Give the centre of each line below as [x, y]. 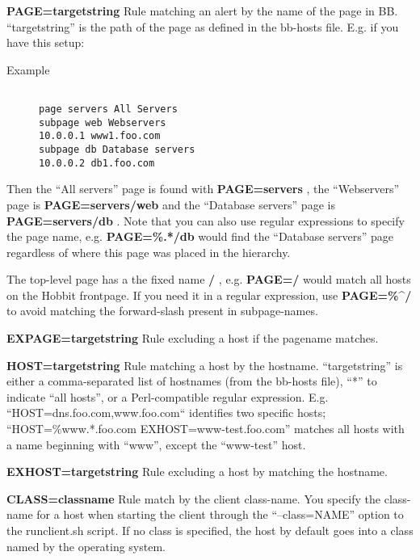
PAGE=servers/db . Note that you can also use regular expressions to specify [206, 220]
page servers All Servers [108, 109]
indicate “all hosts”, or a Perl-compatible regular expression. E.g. [168, 396]
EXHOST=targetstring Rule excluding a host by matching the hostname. [197, 472]
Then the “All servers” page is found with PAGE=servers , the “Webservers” [203, 189]
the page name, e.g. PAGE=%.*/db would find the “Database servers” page [200, 236]
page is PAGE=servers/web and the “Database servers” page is [171, 204]
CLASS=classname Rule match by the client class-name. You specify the [194, 498]
